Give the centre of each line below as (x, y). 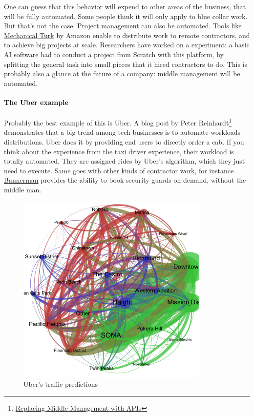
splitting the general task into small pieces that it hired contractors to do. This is (126, 64)
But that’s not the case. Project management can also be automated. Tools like (123, 26)
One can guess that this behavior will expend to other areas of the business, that (125, 6)
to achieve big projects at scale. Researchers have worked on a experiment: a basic (127, 45)
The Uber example (36, 102)
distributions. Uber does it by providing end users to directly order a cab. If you (124, 141)
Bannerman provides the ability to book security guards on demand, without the (125, 180)
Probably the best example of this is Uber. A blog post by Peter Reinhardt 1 (118, 122)
